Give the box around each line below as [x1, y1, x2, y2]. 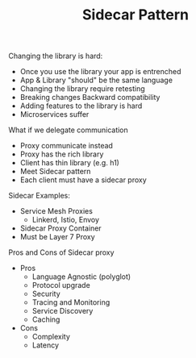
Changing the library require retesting [19, 84, 145, 94]
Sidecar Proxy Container [19, 223, 102, 233]
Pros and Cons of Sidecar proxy [8, 248, 115, 257]
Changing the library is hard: [8, 51, 103, 61]
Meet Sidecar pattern [19, 167, 91, 177]
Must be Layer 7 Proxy [19, 232, 95, 242]
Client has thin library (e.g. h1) [19, 158, 119, 168]
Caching [31, 314, 60, 324]
